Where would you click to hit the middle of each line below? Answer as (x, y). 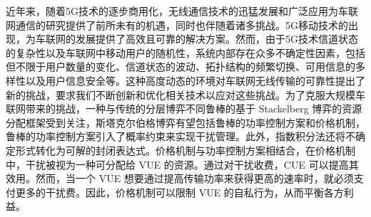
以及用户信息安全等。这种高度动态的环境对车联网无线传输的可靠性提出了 (195, 80)
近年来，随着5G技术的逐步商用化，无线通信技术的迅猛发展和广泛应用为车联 (182, 11)
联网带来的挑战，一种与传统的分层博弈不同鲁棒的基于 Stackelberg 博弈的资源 (184, 108)
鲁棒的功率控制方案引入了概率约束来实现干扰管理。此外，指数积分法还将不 (181, 136)
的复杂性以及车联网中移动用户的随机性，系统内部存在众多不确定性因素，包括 (185, 52)
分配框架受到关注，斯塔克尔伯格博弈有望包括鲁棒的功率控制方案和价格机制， (185, 122)
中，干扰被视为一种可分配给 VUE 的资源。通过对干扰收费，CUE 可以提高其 (182, 164)
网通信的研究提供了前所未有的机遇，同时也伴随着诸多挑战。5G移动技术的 (177, 25)
